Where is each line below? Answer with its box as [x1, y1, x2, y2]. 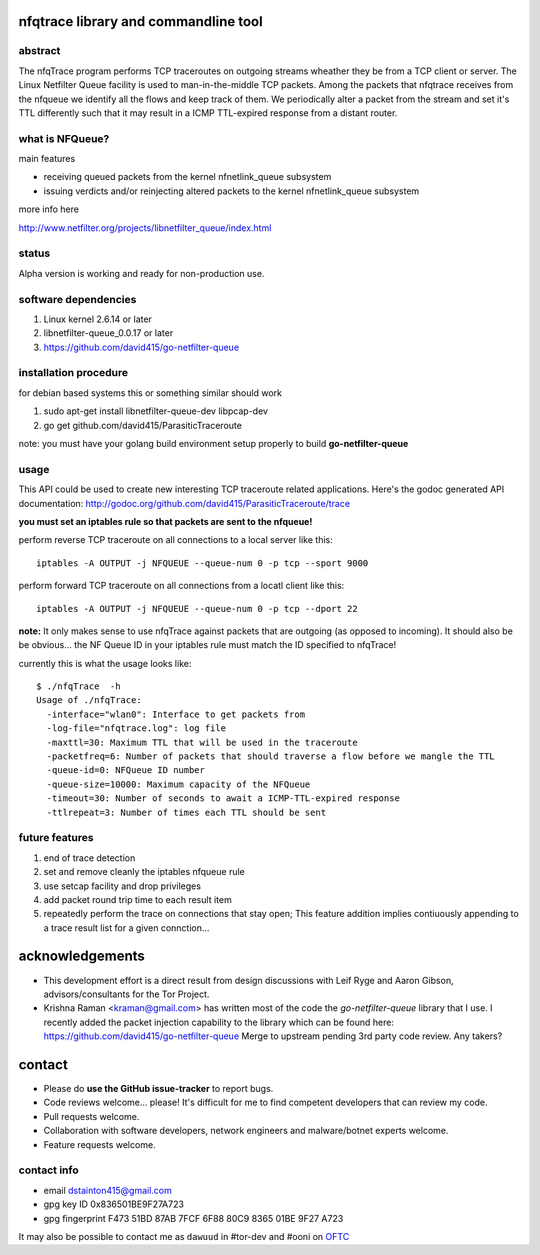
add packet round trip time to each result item [43, 893, 232, 905]
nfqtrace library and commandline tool [18, 13, 264, 30]
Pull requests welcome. [43, 1110, 140, 1122]
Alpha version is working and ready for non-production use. [18, 267, 265, 279]
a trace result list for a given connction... [43, 921, 210, 934]
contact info [18, 1163, 79, 1177]
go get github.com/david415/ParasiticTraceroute [43, 419, 242, 431]
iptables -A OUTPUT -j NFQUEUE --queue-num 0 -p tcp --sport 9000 [36, 557, 369, 569]
